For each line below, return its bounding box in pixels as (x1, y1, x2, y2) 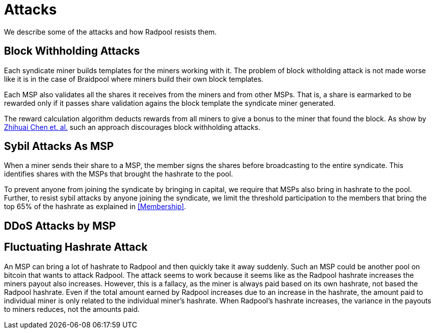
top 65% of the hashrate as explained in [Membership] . (4, 202, 186, 211)
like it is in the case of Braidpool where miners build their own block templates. (4, 74, 264, 83)
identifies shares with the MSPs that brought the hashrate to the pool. (4, 170, 233, 179)
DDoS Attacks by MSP (4, 219, 116, 232)
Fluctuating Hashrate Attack (4, 241, 148, 254)
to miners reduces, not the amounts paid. (4, 304, 140, 313)
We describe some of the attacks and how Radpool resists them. (4, 27, 217, 36)
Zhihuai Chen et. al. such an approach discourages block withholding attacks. (4, 122, 261, 131)
